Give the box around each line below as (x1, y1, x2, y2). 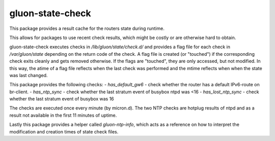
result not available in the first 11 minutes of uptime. (9, 112, 117, 118)
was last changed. (9, 72, 48, 78)
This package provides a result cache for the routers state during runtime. (9, 25, 165, 31)
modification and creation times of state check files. (9, 128, 119, 134)
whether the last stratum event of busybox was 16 (9, 96, 114, 102)
